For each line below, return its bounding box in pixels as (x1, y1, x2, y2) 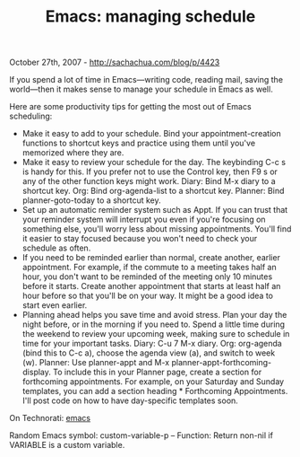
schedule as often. (21, 242, 91, 253)
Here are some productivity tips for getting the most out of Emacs (9, 101, 253, 112)
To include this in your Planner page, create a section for (52, 366, 262, 378)
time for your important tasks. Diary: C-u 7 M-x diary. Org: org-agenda (21, 338, 282, 349)
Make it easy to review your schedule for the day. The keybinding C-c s (21, 157, 287, 168)
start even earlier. (21, 300, 88, 311)
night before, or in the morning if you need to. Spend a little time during (21, 319, 285, 330)
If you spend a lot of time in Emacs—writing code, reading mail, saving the (9, 75, 284, 85)
